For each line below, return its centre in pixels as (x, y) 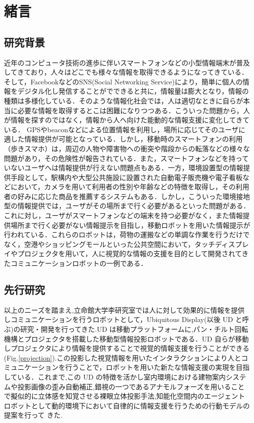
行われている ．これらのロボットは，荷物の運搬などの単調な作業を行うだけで (127, 234)
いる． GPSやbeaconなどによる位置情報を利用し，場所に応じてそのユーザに (125, 129)
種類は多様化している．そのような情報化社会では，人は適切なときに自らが (124, 100)
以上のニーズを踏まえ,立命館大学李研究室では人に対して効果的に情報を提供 (124, 310)
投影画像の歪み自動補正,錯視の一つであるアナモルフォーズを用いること (131, 386)
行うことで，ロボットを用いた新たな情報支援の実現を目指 (157, 367)
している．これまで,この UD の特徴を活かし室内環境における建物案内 (115, 377)
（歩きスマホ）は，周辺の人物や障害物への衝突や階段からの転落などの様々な (127, 148)
